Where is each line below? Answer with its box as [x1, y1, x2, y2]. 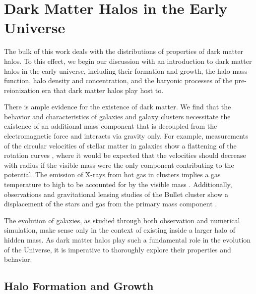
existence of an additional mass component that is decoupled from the [4, 121, 217, 131]
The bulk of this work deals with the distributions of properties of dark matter [4, 46, 244, 56]
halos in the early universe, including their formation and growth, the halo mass [4, 65, 248, 76]
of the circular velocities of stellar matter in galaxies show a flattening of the [4, 140, 237, 150]
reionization [4, 85, 40, 95]
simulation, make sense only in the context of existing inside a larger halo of [4, 225, 235, 235]
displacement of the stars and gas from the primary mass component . [4, 198, 217, 209]
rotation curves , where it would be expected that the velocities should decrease [4, 150, 246, 160]
